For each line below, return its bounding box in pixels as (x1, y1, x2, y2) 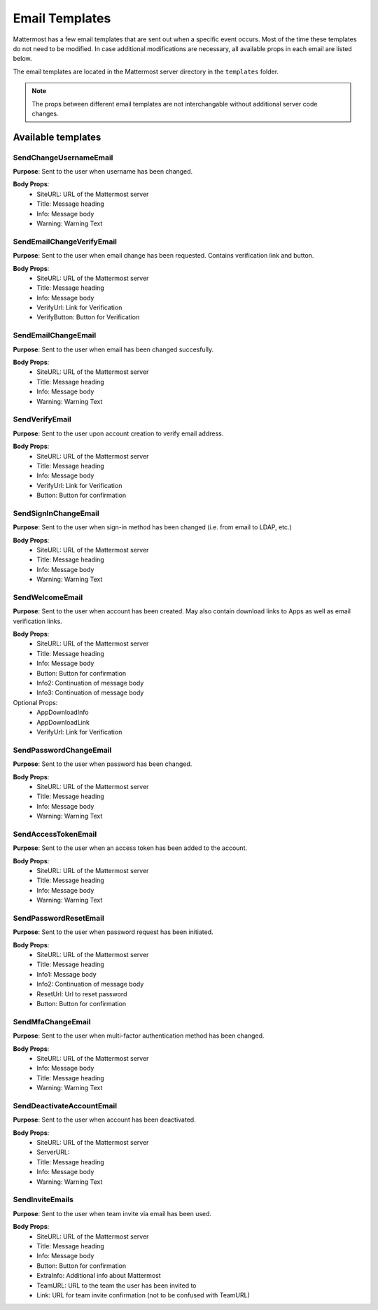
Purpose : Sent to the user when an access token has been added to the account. (13, 844, 248, 852)
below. (13, 55, 32, 63)
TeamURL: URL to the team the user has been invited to (36, 1281, 197, 1290)
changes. (31, 109, 59, 118)
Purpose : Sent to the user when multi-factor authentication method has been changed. (13, 1031, 265, 1040)
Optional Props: (13, 698, 58, 706)
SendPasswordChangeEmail (13, 745, 112, 755)
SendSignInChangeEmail (13, 508, 99, 518)
